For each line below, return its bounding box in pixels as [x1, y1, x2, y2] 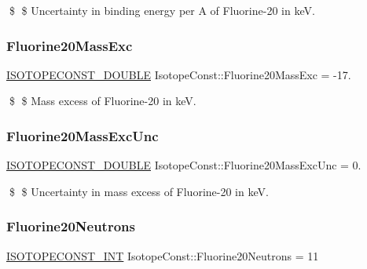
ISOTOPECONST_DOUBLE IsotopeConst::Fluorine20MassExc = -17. [6, 66, 351, 82]
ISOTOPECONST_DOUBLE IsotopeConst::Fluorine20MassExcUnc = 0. [6, 157, 361, 173]
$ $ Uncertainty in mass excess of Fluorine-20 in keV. [9, 183, 269, 199]
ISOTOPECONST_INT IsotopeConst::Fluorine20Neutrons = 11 [6, 247, 319, 264]
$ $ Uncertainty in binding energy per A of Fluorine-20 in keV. [9, 2, 315, 18]
